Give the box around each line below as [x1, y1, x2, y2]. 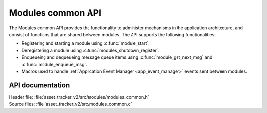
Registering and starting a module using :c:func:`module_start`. [21, 40, 150, 46]
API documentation [9, 81, 70, 89]
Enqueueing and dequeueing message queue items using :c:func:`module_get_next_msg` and [21, 54, 213, 60]
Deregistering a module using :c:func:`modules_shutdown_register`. [21, 47, 160, 53]
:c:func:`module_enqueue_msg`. [21, 61, 88, 67]
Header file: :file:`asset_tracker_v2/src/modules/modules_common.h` [9, 94, 149, 100]
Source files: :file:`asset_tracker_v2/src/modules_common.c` [9, 101, 132, 107]
